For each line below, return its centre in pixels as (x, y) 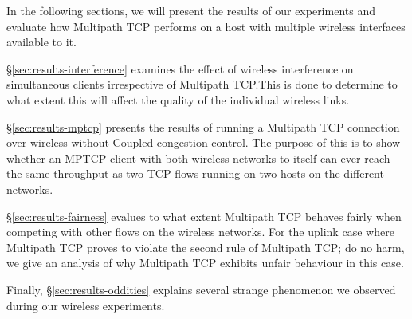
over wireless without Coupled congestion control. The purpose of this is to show (204, 142)
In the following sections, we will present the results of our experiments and (191, 10)
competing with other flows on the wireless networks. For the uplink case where (200, 232)
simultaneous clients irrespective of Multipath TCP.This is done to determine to (202, 84)
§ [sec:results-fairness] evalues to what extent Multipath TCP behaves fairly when (204, 216)
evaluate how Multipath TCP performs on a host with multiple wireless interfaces (206, 26)
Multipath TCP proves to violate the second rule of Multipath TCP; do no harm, (206, 247)
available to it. (41, 42)
